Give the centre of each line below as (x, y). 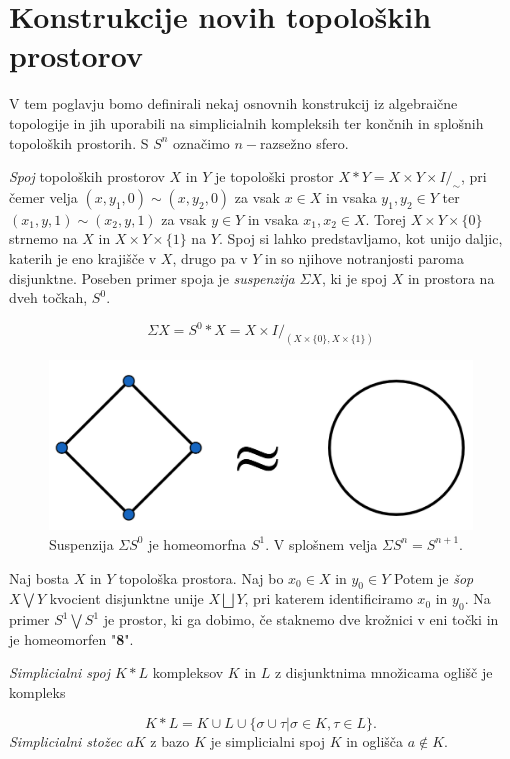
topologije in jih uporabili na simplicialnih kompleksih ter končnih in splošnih (246, 122)
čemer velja (43, 196)
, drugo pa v (210, 258)
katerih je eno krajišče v (83, 258)
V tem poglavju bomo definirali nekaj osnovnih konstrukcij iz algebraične (233, 103)
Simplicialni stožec (65, 740)
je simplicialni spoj (267, 740)
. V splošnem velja (321, 543)
